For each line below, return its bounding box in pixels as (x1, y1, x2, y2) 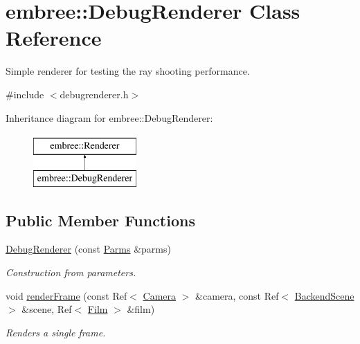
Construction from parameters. (6, 265, 136, 280)
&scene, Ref (21, 302, 72, 316)
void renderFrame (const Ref (6, 288, 127, 302)
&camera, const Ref (195, 288, 279, 302)
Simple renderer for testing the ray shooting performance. (6, 64, 250, 78)
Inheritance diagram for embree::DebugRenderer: (6, 110, 213, 125)
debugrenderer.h (60, 87, 129, 101)
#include (6, 87, 44, 101)
